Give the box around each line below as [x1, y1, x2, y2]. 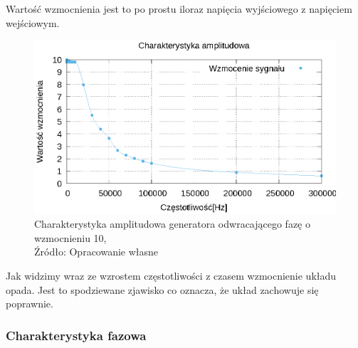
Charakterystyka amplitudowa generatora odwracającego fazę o [34, 216, 310, 231]
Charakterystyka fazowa [6, 326, 147, 344]
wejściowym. [6, 15, 60, 30]
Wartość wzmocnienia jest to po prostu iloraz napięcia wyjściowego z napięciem [6, 1, 352, 16]
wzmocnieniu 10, [34, 230, 107, 245]
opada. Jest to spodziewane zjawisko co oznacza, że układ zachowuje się [6, 282, 319, 297]
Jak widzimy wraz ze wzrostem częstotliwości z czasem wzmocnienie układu [6, 268, 337, 283]
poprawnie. [6, 296, 53, 311]
